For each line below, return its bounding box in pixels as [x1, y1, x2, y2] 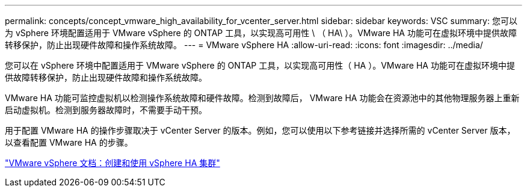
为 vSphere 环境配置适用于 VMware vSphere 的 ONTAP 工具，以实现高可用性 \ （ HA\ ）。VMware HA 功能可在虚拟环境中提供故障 [5, 28, 517, 38]
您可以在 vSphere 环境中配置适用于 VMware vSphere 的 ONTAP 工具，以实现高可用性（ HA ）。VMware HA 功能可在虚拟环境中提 [5, 60, 515, 70]
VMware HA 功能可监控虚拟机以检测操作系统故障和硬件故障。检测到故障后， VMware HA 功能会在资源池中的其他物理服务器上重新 [5, 93, 520, 103]
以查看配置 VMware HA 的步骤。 [5, 137, 133, 147]
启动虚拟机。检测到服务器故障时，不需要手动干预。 [5, 105, 207, 115]
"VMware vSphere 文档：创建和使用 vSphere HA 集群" [5, 158, 220, 168]
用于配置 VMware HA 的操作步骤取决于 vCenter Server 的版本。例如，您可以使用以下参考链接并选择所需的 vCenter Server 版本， [5, 125, 516, 135]
